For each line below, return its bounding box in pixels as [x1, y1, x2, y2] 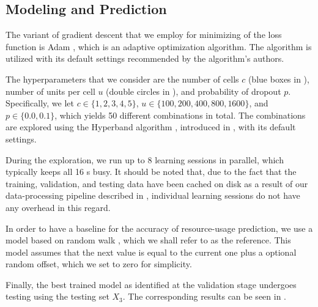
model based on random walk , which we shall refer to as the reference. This [6, 234, 291, 246]
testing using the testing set [6, 290, 109, 303]
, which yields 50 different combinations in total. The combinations [54, 108, 306, 121]
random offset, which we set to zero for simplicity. [6, 257, 192, 270]
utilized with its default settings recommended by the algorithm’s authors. [6, 52, 284, 65]
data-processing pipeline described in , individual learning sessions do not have [6, 189, 300, 202]
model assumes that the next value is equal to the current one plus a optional [6, 245, 297, 258]
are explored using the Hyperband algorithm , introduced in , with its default [6, 120, 296, 133]
